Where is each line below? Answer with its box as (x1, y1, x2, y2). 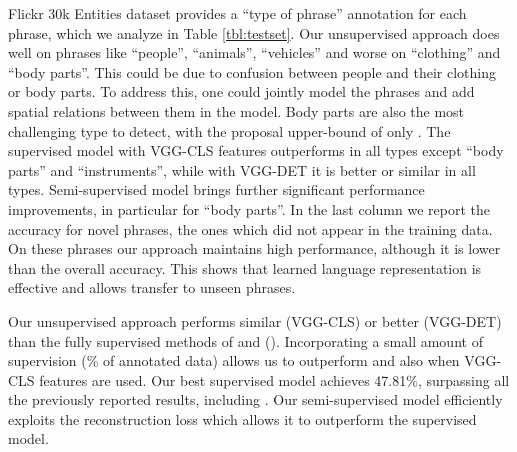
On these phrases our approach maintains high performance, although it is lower (8, 238, 501, 259)
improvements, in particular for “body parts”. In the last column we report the (8, 198, 490, 219)
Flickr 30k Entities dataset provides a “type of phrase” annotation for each (8, 3, 467, 23)
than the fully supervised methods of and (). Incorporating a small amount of (8, 330, 483, 351)
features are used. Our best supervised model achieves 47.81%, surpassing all (39, 369, 510, 390)
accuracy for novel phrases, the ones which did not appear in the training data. (8, 218, 493, 239)
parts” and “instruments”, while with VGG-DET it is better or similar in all (8, 159, 476, 180)
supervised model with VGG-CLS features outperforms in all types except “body (8, 140, 504, 161)
